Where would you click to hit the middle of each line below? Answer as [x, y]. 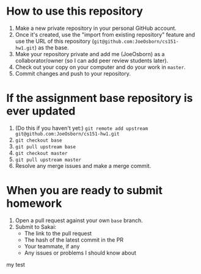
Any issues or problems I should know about [80, 253]
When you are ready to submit [85, 191]
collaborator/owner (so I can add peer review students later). [92, 60]
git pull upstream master [48, 160]
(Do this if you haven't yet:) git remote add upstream [82, 128]
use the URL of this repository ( [55, 41]
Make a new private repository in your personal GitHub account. [96, 28]
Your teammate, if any [52, 246]
